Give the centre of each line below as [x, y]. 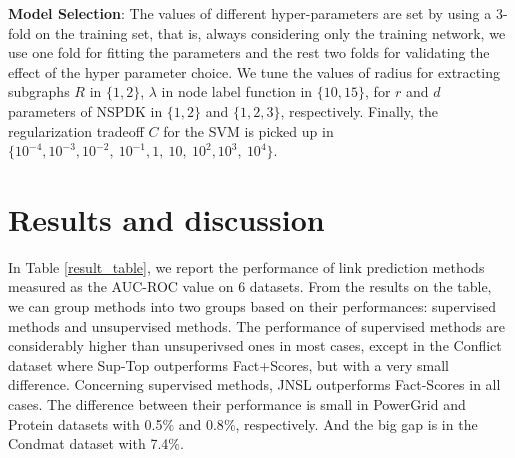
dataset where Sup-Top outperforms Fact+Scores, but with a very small [228, 364]
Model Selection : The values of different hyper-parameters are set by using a [250, 13]
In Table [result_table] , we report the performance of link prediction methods [246, 266]
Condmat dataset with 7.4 [88, 443]
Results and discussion [166, 218]
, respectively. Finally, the [359, 110]
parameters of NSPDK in [85, 110]
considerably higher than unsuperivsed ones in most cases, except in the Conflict [255, 345]
